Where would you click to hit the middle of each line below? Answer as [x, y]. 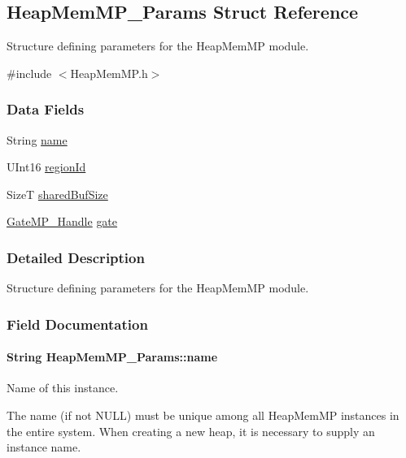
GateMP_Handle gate [62, 221]
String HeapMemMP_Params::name [112, 357]
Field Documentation [77, 324]
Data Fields [46, 109]
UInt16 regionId [46, 167]
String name [37, 139]
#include [29, 73]
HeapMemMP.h [109, 73]
